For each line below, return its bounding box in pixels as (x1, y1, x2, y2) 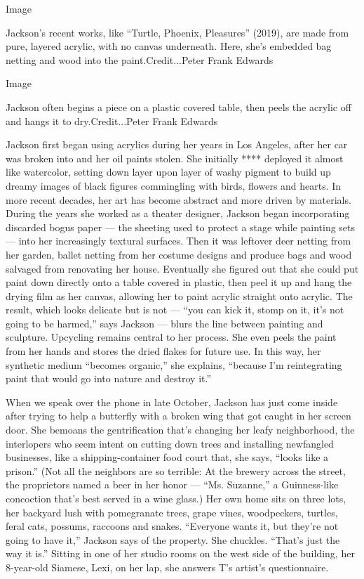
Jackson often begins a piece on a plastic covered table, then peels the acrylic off (6, 99, 351, 114)
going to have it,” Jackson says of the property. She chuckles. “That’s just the (6, 532, 340, 547)
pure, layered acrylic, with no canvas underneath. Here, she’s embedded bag (6, 39, 332, 53)
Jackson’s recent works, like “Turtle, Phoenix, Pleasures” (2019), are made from (6, 25, 349, 39)
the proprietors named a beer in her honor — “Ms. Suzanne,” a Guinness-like (6, 477, 339, 492)
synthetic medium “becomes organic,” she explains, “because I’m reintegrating (6, 357, 342, 372)
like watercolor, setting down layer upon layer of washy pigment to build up (6, 164, 331, 179)
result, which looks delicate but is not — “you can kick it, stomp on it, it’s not (6, 302, 344, 317)
